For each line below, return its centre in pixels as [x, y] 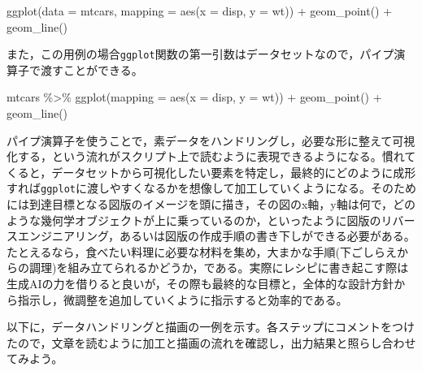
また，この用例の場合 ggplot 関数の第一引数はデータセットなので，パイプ [200, 54]
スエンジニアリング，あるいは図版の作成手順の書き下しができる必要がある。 [211, 236]
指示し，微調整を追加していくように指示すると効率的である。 [183, 299]
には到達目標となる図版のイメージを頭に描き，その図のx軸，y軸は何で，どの [211, 204]
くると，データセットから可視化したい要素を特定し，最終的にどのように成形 [211, 172]
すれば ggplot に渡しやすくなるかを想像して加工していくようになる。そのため [211, 188]
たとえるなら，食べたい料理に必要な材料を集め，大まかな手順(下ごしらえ [202, 251]
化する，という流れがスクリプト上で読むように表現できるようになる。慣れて [211, 156]
